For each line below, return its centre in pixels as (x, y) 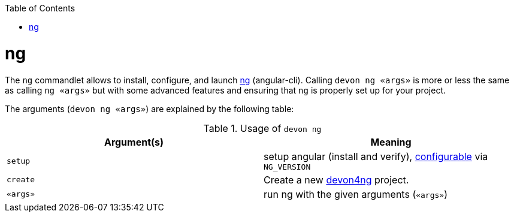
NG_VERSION (287, 167)
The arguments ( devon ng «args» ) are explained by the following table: (149, 108)
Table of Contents (40, 8)
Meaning (391, 142)
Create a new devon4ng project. (336, 180)
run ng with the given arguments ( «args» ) (356, 194)
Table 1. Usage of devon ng (262, 128)
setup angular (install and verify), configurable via (376, 156)
